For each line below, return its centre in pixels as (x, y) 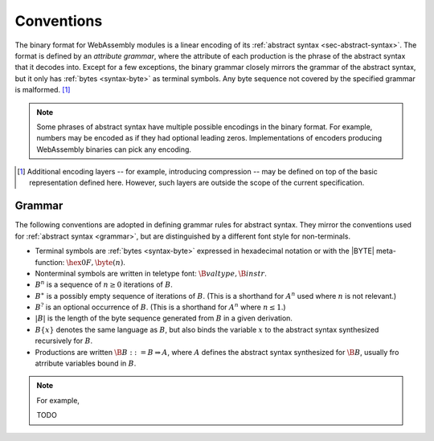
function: (50, 262)
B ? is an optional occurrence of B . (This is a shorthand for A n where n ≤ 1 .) (160, 307)
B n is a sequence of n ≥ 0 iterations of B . (104, 284)
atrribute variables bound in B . (86, 363)
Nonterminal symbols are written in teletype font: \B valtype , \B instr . (151, 273)
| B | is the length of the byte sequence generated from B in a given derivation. (164, 318)
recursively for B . (64, 341)
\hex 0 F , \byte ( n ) (95, 262)
